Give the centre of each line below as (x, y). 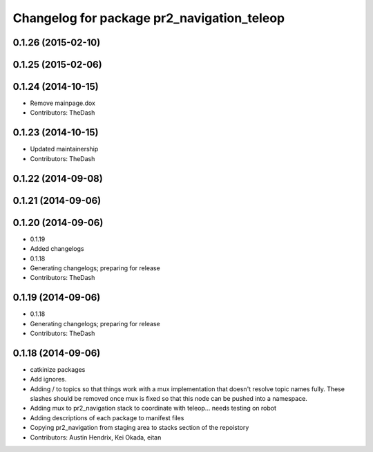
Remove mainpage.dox (63, 103)
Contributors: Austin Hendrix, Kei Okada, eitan (96, 437)
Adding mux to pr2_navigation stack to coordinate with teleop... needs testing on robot (153, 408)
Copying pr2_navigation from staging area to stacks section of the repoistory (140, 428)
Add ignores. (48, 379)
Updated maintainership (64, 149)
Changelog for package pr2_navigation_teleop (149, 18)
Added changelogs (57, 249)
